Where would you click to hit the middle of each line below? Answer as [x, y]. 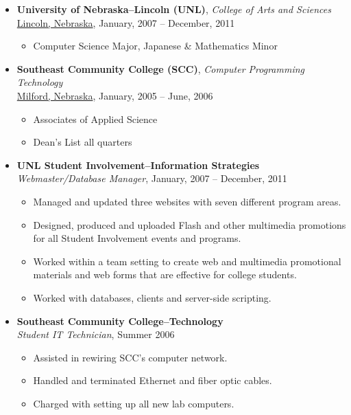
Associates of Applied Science [95, 119]
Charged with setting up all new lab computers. [134, 403]
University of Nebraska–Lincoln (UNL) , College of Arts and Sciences [174, 9]
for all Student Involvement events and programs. [137, 238]
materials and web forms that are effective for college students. [165, 274]
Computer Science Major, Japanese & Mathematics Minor [155, 46]
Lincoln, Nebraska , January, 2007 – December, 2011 [126, 22]
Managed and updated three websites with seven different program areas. [187, 201]
